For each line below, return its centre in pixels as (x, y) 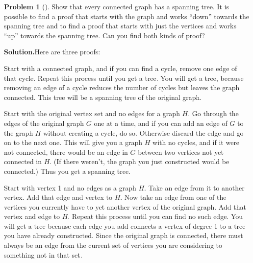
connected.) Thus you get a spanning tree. (67, 171)
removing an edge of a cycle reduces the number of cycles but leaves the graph (122, 87)
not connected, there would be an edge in (66, 152)
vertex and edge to (32, 216)
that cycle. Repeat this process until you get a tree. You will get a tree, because (124, 78)
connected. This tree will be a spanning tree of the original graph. (103, 97)
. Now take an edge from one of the (173, 197)
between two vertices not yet (181, 152)
